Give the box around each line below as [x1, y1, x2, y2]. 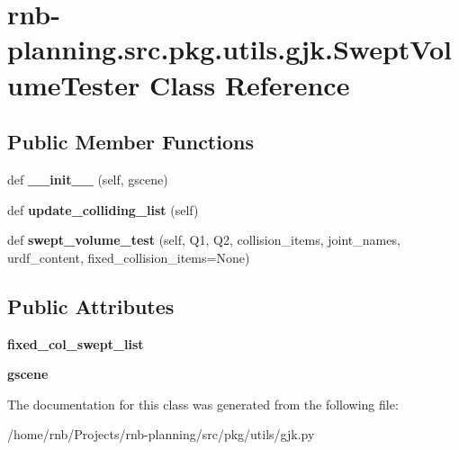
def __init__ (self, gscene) [7, 169, 168, 188]
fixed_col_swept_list [7, 334, 144, 353]
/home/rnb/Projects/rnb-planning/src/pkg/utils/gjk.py [7, 425, 315, 444]
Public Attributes [7, 292, 175, 319]
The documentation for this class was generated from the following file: [7, 394, 399, 413]
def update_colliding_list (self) [7, 200, 199, 219]
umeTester [7, 66, 140, 103]
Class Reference [148, 66, 350, 103]
